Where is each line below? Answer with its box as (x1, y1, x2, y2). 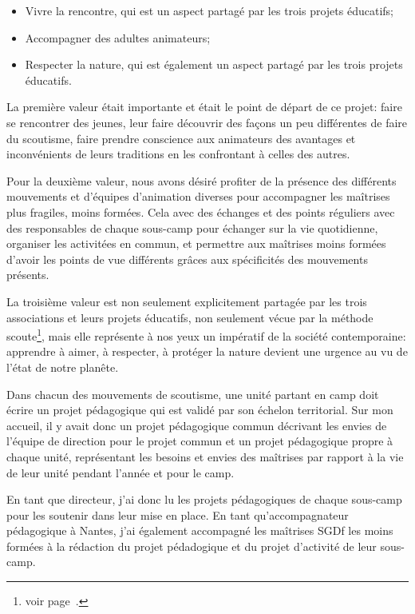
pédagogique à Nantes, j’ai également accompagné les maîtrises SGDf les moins (6, 522, 393, 539)
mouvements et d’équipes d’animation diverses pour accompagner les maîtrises (6, 188, 390, 205)
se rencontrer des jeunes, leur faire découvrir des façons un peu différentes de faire (6, 114, 408, 130)
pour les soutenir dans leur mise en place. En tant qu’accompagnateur (6, 506, 349, 523)
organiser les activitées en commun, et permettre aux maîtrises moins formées (6, 235, 386, 252)
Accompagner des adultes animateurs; (25, 29, 211, 46)
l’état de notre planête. (6, 358, 119, 375)
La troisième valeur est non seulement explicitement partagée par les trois (6, 293, 367, 309)
